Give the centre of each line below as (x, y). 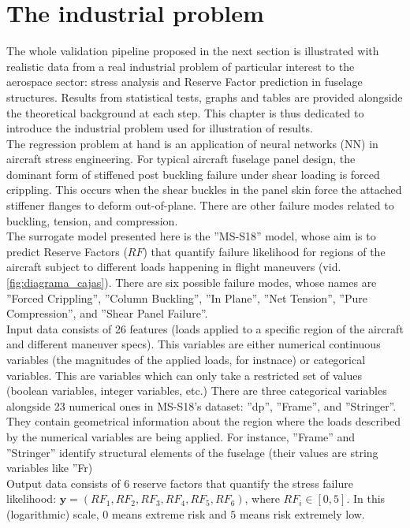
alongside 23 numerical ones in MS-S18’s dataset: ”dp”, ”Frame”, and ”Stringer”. (201, 405)
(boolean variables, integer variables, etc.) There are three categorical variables (197, 390)
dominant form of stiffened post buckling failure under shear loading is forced (193, 174)
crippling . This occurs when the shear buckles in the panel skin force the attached (204, 190)
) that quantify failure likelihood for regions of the (264, 251)
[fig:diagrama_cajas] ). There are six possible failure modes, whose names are (192, 283)
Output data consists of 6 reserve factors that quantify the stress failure (180, 483)
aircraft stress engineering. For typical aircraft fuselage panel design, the (181, 159)
